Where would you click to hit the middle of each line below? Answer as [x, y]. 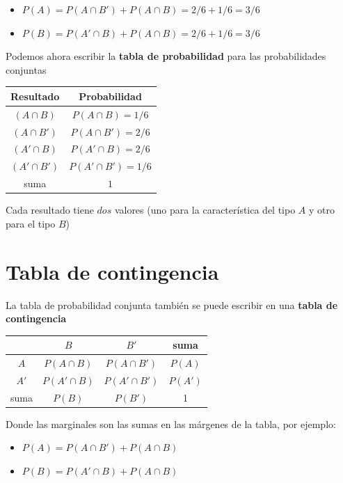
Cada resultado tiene [50, 210]
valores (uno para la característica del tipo [205, 210]
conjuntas [26, 69]
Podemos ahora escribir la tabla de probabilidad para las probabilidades [166, 56]
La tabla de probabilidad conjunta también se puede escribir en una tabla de [172, 304]
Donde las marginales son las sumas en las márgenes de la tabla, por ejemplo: [171, 423]
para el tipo [31, 223]
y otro [322, 210]
